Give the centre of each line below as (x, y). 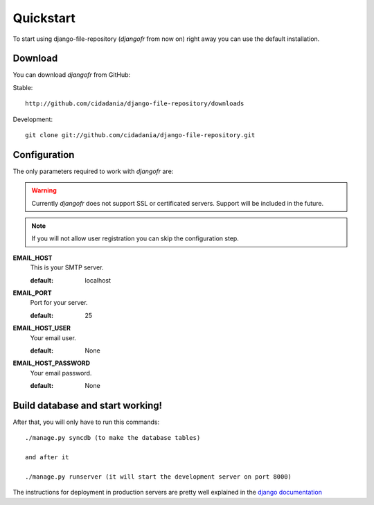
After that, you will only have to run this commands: (86, 422)
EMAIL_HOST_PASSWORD (51, 363)
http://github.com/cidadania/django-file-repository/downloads (135, 104)
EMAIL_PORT (32, 293)
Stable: (23, 87)
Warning (44, 191)
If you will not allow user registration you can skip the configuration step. (135, 238)
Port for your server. (59, 303)
